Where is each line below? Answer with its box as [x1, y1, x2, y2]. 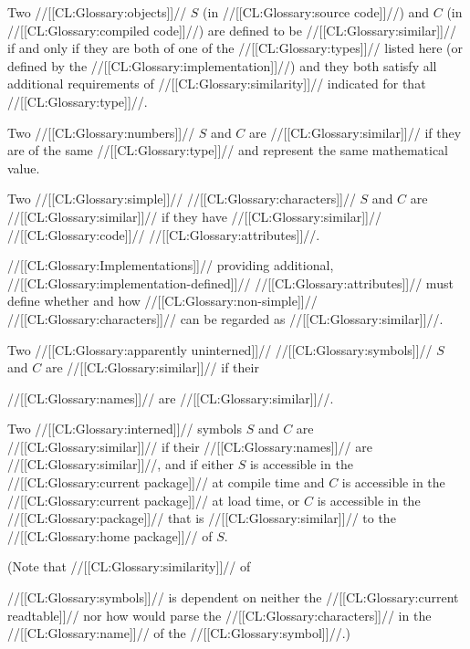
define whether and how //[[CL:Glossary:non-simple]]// [7, 291, 318, 310]
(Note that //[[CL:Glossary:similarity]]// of [7, 557, 251, 576]
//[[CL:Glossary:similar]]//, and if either [7, 455, 235, 474]
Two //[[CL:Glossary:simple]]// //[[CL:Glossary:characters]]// [7, 189, 356, 208]
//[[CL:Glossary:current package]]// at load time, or [7, 490, 300, 509]
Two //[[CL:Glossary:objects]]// [7, 3, 187, 21]
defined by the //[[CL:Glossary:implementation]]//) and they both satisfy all [7, 56, 437, 75]
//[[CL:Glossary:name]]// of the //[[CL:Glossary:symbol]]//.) [7, 623, 350, 643]
